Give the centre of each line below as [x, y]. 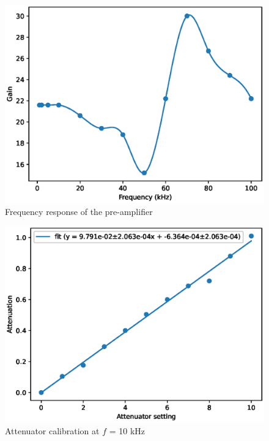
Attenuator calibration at [52, 430]
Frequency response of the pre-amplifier [79, 211]
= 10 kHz [127, 430]
